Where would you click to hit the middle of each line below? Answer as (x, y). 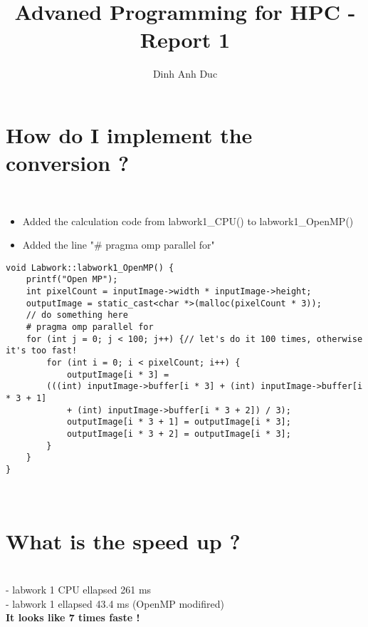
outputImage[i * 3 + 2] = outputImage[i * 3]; (179, 434)
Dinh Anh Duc (185, 74)
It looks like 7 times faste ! (73, 617)
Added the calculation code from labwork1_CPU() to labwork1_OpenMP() (188, 221)
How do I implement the (129, 134)
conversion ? (68, 163)
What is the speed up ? (123, 541)
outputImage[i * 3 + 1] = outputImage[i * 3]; (179, 422)
